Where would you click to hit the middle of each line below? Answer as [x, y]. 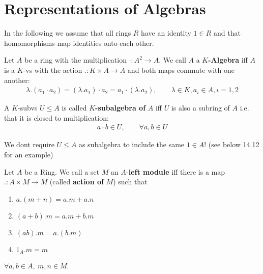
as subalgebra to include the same [131, 144]
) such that [130, 182]
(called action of [77, 182]
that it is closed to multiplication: [56, 117]
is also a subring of [200, 108]
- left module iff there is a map [176, 171]
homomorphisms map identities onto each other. [79, 43]
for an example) [29, 154]
